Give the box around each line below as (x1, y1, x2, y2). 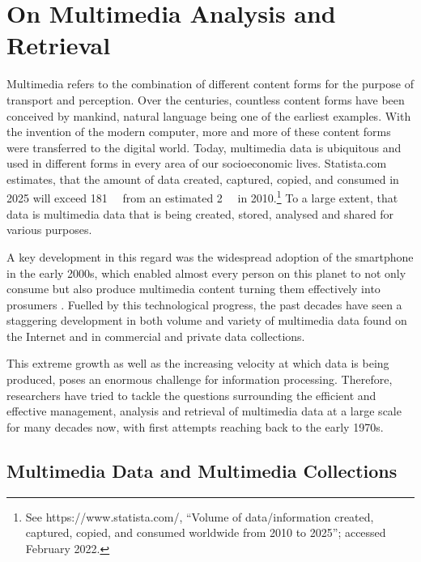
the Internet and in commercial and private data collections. (6, 327, 305, 344)
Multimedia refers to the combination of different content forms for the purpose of (6, 75, 414, 92)
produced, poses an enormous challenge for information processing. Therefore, (6, 371, 393, 388)
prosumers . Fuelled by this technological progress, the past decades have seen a (6, 296, 402, 313)
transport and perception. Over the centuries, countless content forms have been (6, 91, 405, 108)
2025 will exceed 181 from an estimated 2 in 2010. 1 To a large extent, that (6, 187, 398, 206)
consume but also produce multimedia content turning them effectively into (6, 280, 381, 297)
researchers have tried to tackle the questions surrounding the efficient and (6, 386, 376, 403)
